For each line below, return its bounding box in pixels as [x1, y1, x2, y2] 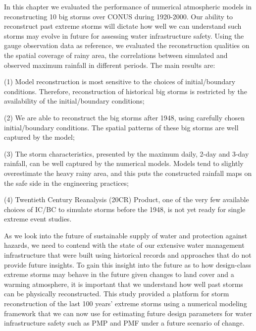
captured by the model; [4, 132, 75, 142]
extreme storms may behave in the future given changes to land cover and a [4, 269, 234, 279]
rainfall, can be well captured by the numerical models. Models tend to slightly [4, 158, 244, 168]
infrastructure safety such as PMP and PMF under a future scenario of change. [4, 318, 245, 328]
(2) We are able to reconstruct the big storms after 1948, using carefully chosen [4, 112, 245, 122]
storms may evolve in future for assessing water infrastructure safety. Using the [4, 30, 244, 41]
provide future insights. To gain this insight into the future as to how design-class [4, 259, 251, 270]
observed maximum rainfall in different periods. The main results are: [4, 59, 215, 70]
